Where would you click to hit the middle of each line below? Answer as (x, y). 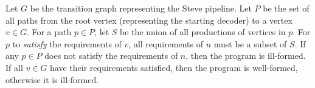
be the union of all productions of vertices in (203, 32)
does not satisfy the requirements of (111, 56)
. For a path (49, 32)
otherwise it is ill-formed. (52, 79)
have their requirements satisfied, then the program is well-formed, (174, 67)
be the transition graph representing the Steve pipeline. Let (141, 8)
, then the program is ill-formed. (246, 56)
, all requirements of (166, 43)
